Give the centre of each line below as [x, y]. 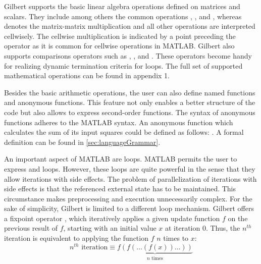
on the [238, 218]
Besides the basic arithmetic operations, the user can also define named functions [130, 92]
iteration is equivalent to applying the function [76, 238]
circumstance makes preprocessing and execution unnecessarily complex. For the [128, 198]
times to [176, 238]
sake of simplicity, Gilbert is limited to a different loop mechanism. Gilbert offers [129, 208]
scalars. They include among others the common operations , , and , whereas [123, 16]
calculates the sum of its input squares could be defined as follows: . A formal [124, 132]
